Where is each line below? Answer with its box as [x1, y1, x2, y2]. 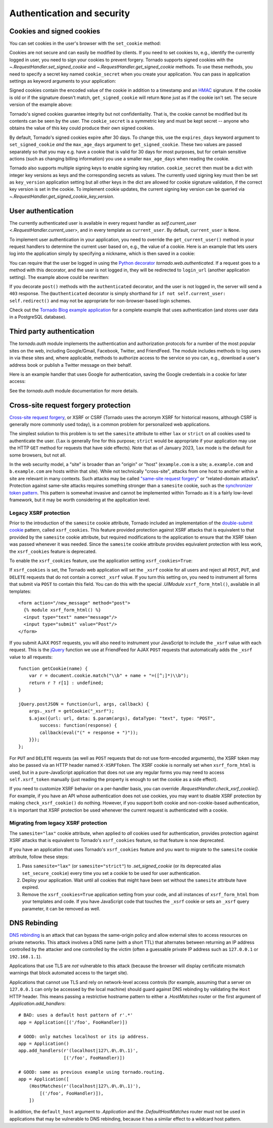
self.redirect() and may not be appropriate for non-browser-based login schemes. [9, 297, 192, 304]
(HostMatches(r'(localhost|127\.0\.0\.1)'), [28, 1083, 141, 1089]
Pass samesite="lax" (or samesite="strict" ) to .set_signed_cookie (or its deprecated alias [22, 863, 221, 869]
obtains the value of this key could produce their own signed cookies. [9, 125, 154, 131]
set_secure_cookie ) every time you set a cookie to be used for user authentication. [22, 870, 201, 876]
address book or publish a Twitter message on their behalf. [9, 362, 132, 368]
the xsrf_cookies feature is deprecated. [9, 548, 97, 554]
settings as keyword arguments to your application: [9, 78, 116, 84]
